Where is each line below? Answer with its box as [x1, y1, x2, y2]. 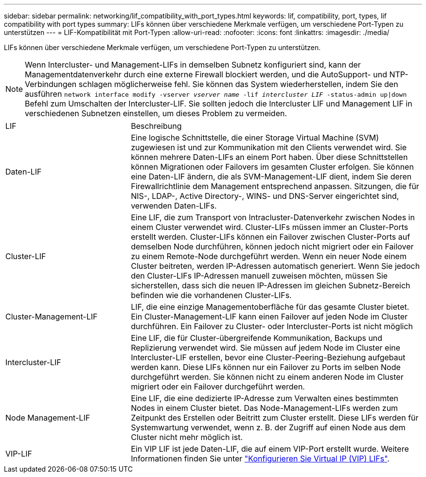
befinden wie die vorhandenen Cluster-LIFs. [131, 290, 292, 300]
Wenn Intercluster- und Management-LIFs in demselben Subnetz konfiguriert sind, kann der [25, 60, 361, 70]
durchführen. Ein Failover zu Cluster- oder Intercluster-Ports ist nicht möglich [131, 321, 413, 331]
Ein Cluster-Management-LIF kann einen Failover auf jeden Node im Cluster [131, 312, 408, 321]
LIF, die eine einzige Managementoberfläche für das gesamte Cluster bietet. [131, 302, 409, 312]
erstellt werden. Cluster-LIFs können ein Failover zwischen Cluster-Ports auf [131, 232, 410, 242]
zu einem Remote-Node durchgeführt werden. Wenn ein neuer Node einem [131, 251, 407, 261]
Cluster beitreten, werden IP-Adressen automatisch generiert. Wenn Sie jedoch [131, 261, 420, 271]
